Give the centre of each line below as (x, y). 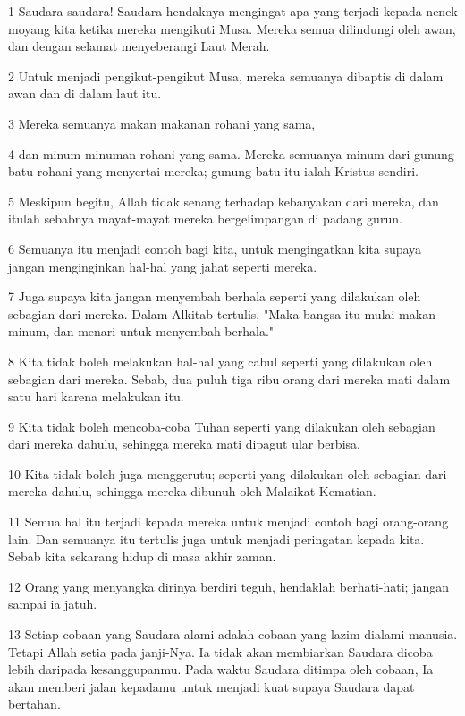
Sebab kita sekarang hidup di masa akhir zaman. (142, 556)
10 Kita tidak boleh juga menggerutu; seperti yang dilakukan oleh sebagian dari (228, 473)
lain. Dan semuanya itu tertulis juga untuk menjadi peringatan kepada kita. (216, 539)
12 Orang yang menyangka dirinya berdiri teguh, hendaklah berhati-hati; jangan (229, 586)
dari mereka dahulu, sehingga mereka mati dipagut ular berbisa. (184, 444)
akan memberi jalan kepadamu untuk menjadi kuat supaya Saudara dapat (211, 686)
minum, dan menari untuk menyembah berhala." (141, 331)
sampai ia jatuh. (53, 604)
